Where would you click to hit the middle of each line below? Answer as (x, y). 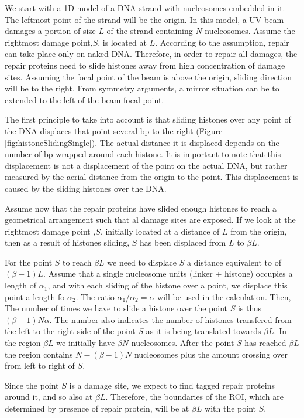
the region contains (39, 354)
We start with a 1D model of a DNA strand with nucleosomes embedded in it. (145, 8)
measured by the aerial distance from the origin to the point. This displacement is (152, 177)
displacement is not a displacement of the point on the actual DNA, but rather (146, 165)
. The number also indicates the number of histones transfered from (170, 319)
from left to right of (40, 366)
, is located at (122, 42)
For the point (29, 262)
